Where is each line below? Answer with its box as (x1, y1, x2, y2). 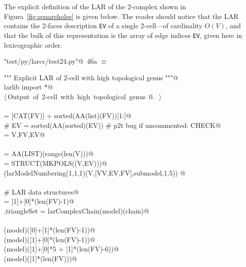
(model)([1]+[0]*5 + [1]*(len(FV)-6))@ (4, 244, 119, 254)
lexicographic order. (4, 39, 63, 50)
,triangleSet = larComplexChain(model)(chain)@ (4, 206, 149, 215)
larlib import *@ (4, 82, 53, 92)
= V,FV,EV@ (4, 129, 45, 140)
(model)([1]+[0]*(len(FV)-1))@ (4, 234, 96, 244)
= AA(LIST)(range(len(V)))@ (4, 148, 94, 159)
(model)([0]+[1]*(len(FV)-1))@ (4, 225, 96, 235)
